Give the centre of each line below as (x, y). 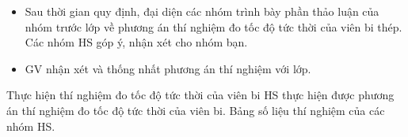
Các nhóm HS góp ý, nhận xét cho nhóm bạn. (136, 42)
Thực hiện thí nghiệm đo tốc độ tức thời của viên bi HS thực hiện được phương (200, 95)
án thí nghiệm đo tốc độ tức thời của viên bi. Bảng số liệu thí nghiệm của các (196, 110)
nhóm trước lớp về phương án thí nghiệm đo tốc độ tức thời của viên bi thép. (214, 26)
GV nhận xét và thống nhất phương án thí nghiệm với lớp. (168, 68)
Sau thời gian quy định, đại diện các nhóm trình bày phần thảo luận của (202, 11)
